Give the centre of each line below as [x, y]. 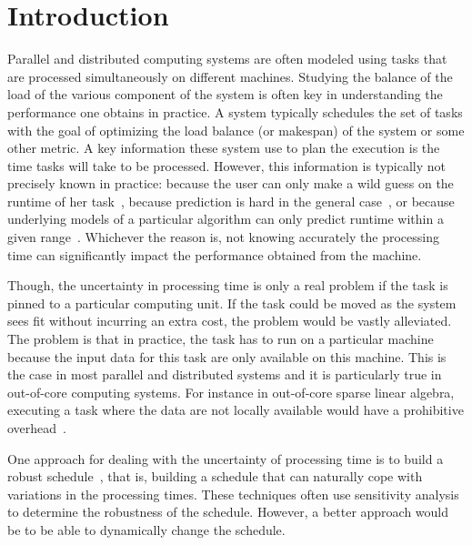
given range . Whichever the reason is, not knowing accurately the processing [223, 237]
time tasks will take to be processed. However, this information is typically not [226, 165]
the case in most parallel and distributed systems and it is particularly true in [225, 374]
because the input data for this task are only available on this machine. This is [227, 356]
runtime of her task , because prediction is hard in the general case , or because [231, 201]
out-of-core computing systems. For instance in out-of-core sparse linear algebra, [231, 392]
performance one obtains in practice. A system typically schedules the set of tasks [235, 111]
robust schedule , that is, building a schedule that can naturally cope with [215, 476]
